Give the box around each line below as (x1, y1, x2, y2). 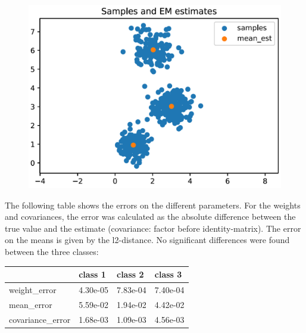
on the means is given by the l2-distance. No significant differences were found (5, 234, 290, 246)
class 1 (79, 268, 106, 281)
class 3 (154, 268, 182, 281)
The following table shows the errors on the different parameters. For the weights (5, 198, 301, 211)
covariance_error (9, 313, 71, 325)
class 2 (117, 268, 144, 281)
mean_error (9, 298, 52, 310)
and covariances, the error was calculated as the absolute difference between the (5, 210, 296, 223)
